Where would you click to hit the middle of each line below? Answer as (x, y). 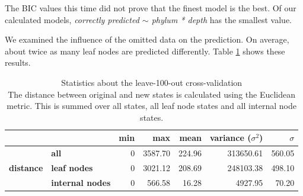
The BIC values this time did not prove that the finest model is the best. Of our (151, 8)
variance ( (230, 138)
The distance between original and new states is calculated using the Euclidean (152, 94)
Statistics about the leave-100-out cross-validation (152, 82)
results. (18, 62)
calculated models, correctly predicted (72, 19)
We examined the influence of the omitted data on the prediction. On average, (147, 39)
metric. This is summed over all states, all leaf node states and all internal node (151, 106)
